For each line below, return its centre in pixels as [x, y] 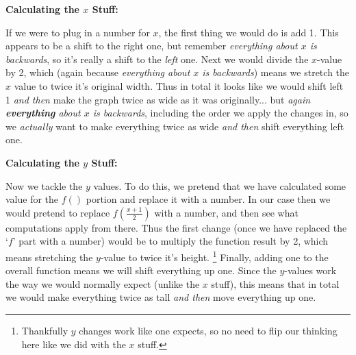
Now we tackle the [44, 185]
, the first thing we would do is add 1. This [249, 32]
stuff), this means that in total [275, 283]
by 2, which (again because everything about [98, 72]
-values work [310, 270]
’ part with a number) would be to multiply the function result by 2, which [170, 241]
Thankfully [45, 330]
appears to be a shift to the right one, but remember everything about [152, 46]
